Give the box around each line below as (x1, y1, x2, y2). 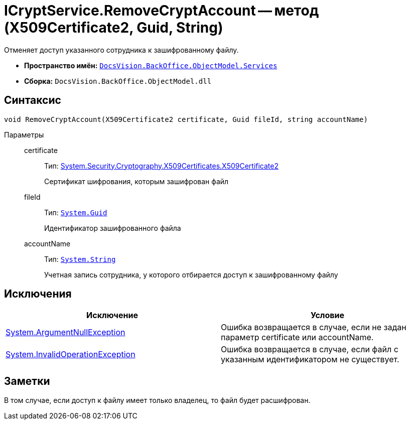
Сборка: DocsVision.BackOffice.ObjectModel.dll (24, 76, 212, 85)
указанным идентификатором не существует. (221, 354, 399, 365)
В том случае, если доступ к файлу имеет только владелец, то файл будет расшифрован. (4, 396, 311, 405)
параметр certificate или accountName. (221, 332, 374, 343)
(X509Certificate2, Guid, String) (4, 19, 223, 36)
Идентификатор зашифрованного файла (44, 223, 181, 232)
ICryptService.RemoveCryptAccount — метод (4, 2, 319, 19)
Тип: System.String (44, 254, 116, 263)
